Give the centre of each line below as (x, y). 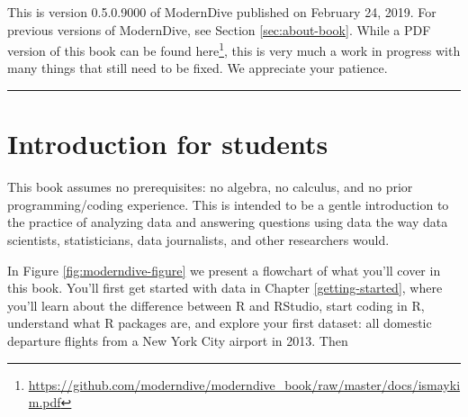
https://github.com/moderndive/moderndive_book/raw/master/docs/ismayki (244, 384)
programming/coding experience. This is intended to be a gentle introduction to (228, 204)
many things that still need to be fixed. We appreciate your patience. (198, 68)
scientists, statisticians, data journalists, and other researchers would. (198, 239)
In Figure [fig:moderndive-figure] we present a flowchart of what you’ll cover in (224, 270)
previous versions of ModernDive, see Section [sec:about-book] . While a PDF (219, 29)
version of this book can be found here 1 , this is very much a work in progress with (234, 49)
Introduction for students (168, 144)
